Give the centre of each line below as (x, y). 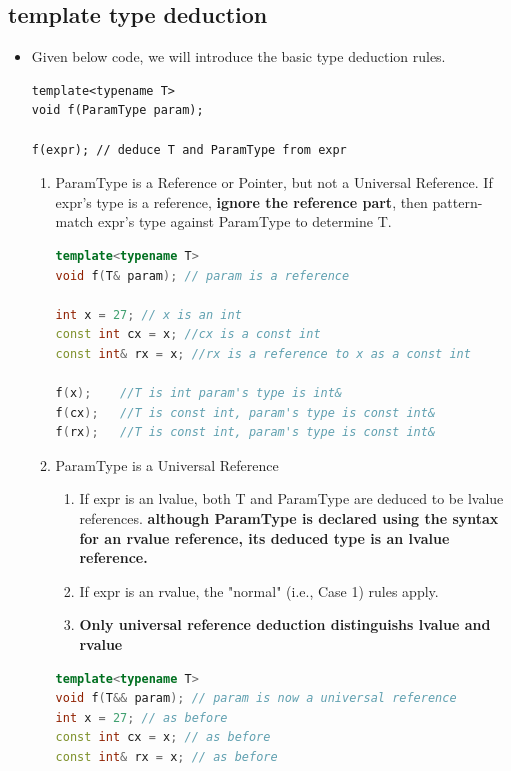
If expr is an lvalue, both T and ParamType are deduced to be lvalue (291, 498)
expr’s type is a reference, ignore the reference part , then (241, 201)
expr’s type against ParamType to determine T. (244, 221)
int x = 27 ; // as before (141, 717)
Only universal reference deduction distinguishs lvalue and (285, 624)
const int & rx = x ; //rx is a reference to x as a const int (263, 353)
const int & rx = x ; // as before (166, 757)
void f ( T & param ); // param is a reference (202, 275)
